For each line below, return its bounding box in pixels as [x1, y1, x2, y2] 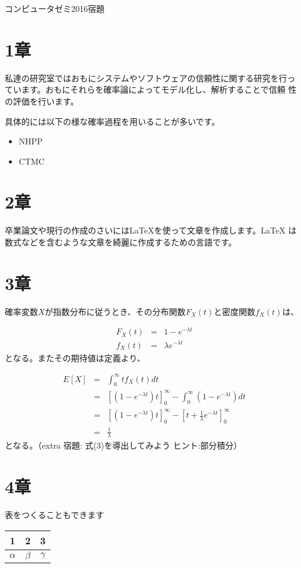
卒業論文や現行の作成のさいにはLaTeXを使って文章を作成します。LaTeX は [5, 224, 297, 236]
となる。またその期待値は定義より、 [5, 351, 145, 364]
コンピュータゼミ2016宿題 [5, 2, 104, 14]
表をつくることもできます [5, 509, 104, 521]
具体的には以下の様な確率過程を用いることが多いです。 [5, 115, 220, 127]
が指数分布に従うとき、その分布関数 [45, 305, 186, 317]
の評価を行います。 [5, 94, 79, 107]
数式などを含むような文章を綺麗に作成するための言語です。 [5, 236, 237, 248]
